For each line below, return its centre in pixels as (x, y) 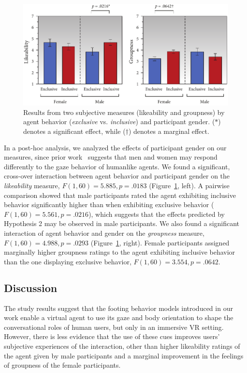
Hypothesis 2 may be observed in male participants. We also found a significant (122, 223)
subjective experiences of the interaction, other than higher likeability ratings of (122, 346)
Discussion (31, 287)
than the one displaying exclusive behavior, (68, 261)
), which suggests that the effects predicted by (157, 214)
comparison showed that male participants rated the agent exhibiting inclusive (120, 195)
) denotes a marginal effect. (169, 131)
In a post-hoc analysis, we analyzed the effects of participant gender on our (115, 147)
